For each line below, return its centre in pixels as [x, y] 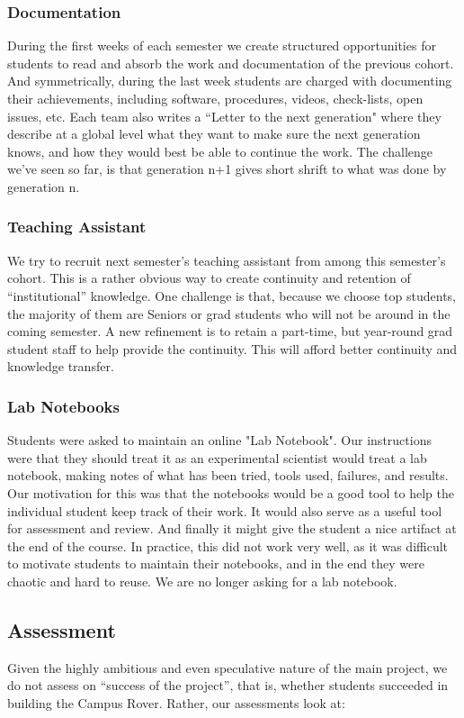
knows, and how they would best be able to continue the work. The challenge [220, 151]
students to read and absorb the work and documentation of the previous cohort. [231, 63]
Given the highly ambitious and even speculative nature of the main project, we [228, 667]
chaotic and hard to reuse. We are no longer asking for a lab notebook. [202, 581]
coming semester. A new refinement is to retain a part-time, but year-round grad [230, 331]
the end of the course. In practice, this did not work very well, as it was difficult [228, 545]
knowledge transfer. [61, 366]
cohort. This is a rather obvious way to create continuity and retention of [209, 278]
